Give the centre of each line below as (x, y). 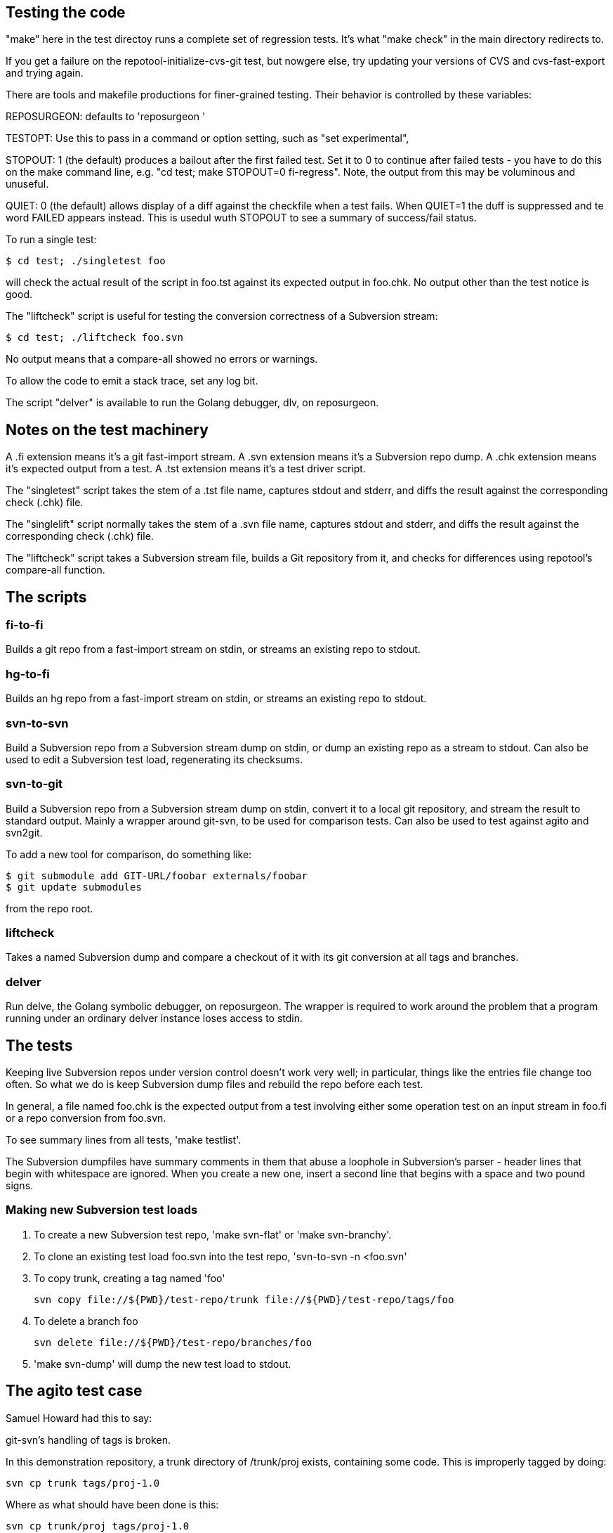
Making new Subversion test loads (102, 1210)
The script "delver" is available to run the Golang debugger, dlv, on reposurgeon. (192, 403)
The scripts (46, 597)
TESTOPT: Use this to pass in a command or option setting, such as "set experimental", (207, 138)
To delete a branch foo (86, 1321)
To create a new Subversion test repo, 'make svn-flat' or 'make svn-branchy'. (213, 1234)
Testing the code (66, 12)
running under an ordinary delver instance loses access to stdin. (154, 1018)
